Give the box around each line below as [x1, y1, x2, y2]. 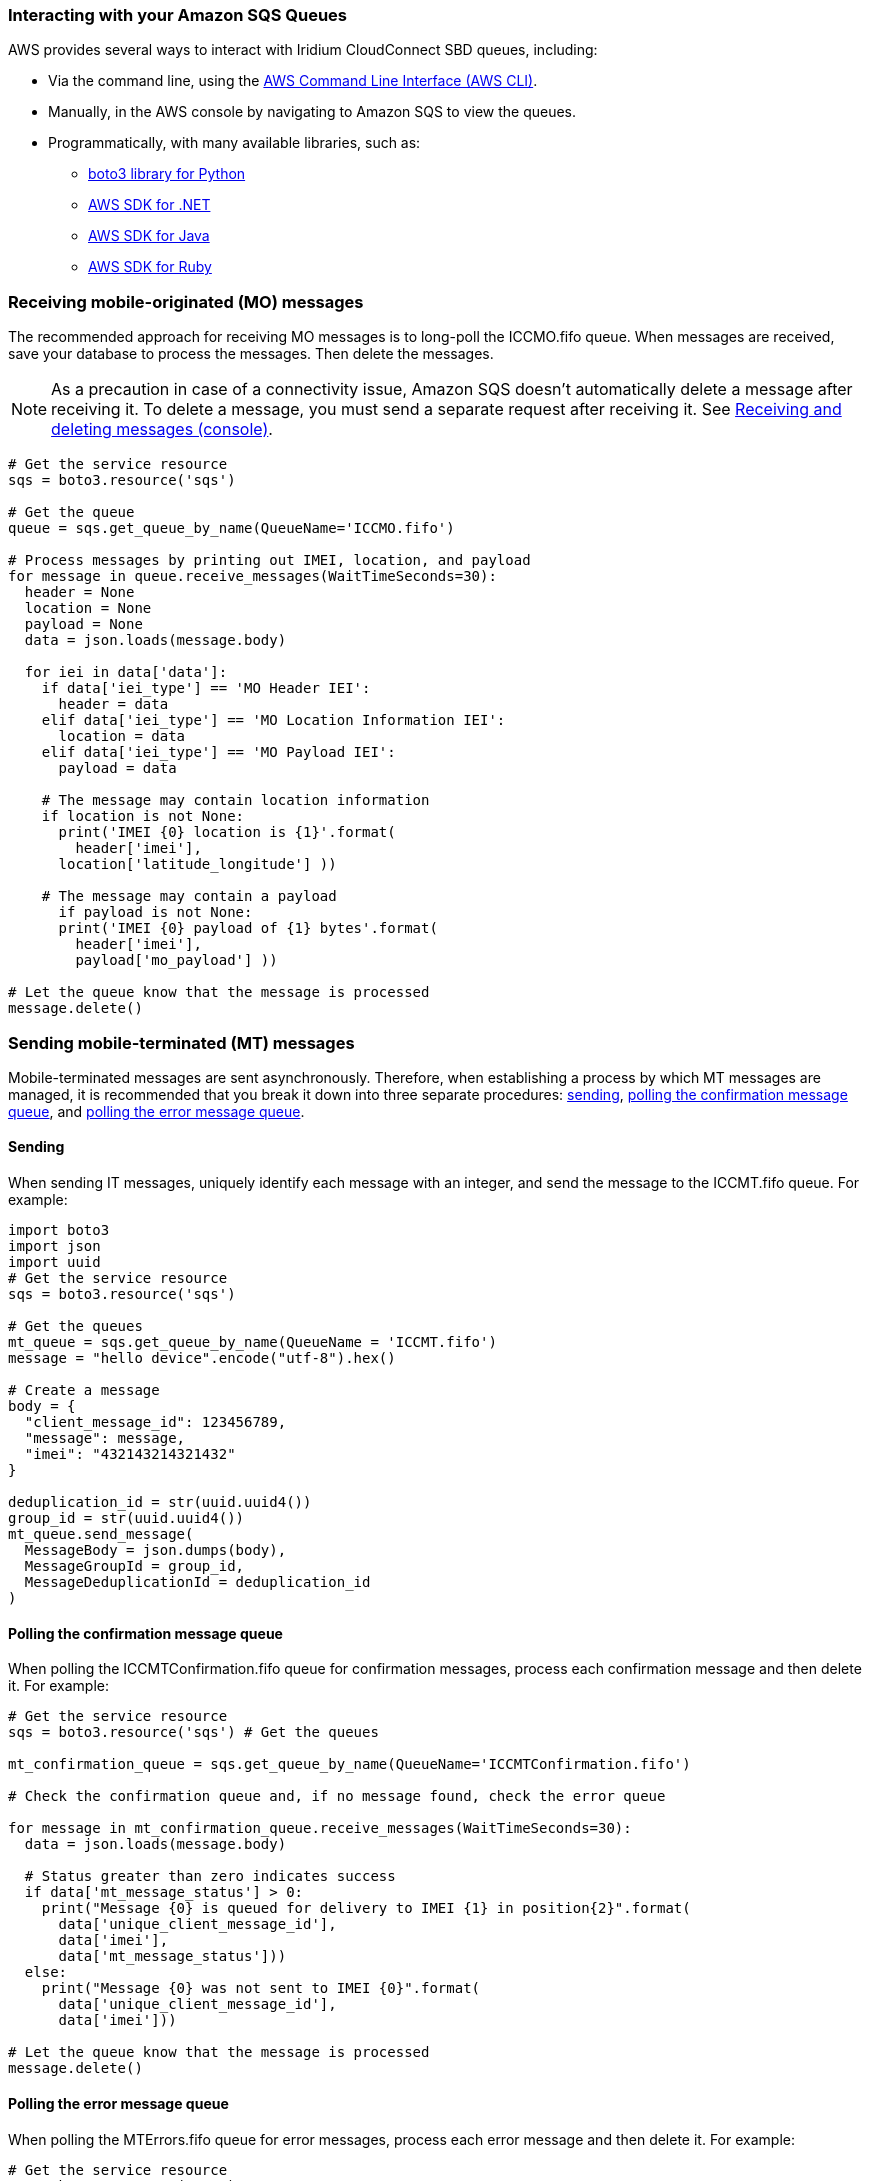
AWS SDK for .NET [88, 196, 211, 214]
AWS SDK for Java [88, 227, 210, 245]
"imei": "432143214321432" [24, 1446, 236, 1463]
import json [8, 1238, 101, 1255]
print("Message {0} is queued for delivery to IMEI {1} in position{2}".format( [41, 1900, 691, 1917]
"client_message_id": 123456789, [24, 1414, 287, 1431]
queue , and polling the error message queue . [8, 1102, 305, 1120]
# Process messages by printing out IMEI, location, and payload [8, 552, 531, 569]
